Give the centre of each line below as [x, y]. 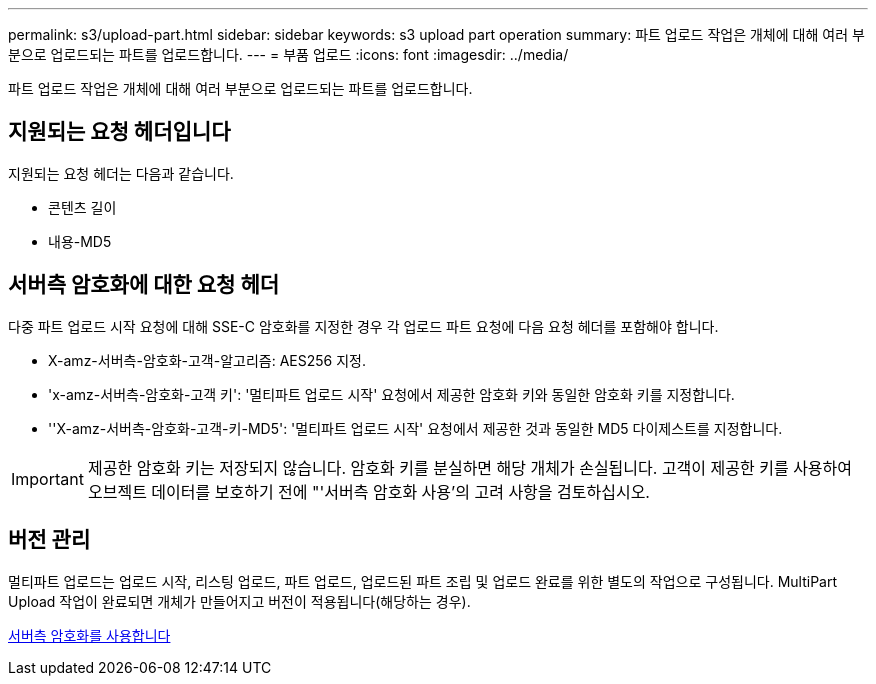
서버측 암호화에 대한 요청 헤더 [144, 285]
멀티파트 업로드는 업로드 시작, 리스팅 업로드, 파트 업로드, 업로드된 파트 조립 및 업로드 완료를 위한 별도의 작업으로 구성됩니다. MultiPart [423, 581]
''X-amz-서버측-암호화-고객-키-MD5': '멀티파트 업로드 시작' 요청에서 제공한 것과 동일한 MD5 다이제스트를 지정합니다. [415, 428]
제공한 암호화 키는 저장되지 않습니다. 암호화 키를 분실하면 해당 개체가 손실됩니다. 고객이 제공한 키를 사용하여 [470, 467]
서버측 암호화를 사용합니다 [89, 635]
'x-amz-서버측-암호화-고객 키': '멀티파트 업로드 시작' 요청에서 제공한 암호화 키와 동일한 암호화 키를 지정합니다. [391, 394]
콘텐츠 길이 [82, 207]
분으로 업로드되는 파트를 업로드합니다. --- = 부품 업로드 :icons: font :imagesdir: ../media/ [288, 54]
